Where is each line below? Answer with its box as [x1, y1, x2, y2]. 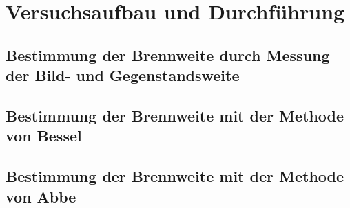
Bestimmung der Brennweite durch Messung [6, 44, 330, 65]
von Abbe [6, 185, 76, 207]
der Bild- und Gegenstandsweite [6, 65, 240, 86]
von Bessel [6, 125, 82, 146]
